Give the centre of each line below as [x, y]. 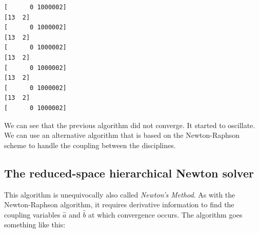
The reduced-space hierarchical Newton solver [129, 173]
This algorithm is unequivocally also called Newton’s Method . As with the [120, 194]
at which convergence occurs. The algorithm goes [165, 214]
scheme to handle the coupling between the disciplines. [90, 145]
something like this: [35, 225]
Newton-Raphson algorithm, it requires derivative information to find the [119, 204]
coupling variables [32, 214]
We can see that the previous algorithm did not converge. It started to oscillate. [130, 125]
